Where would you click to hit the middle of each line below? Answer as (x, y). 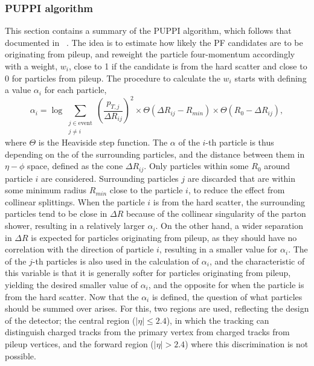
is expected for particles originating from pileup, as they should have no (164, 237)
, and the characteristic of (257, 261)
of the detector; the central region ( (70, 320)
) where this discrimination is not (247, 344)
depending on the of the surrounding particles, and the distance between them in (155, 154)
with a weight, (31, 66)
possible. (21, 355)
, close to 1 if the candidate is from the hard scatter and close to (188, 66)
